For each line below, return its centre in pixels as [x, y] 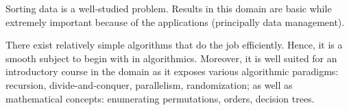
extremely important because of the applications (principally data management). [175, 22]
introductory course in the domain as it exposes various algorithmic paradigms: [172, 71]
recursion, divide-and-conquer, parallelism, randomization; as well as [149, 84]
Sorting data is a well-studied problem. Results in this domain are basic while [169, 8]
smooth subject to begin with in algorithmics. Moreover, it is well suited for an [171, 58]
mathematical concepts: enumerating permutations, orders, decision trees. [160, 98]
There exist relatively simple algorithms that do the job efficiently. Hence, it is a [174, 45]
